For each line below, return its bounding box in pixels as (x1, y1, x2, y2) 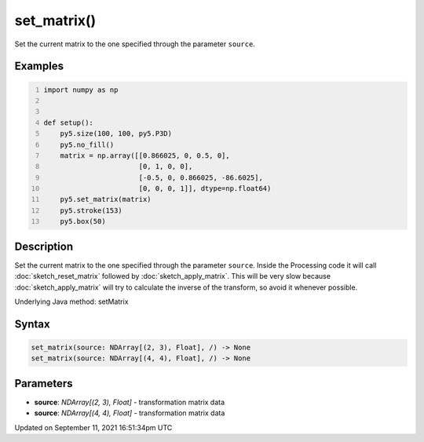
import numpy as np (43, 85, 119, 94)
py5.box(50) (60, 217, 106, 226)
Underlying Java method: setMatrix (14, 297, 129, 306)
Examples (14, 60, 64, 73)
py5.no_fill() (60, 140, 115, 149)
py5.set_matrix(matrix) (60, 195, 152, 204)
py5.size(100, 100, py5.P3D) (60, 130, 173, 138)
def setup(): (43, 118, 94, 127)
